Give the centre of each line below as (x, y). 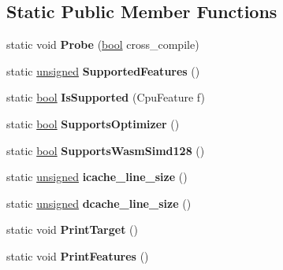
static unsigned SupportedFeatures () (103, 70)
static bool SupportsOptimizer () (93, 123)
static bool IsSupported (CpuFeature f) (106, 97)
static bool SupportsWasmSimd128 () (106, 150)
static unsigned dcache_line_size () (99, 203)
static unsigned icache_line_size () (97, 177)
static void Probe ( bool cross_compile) (103, 44)
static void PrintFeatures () (78, 255)
